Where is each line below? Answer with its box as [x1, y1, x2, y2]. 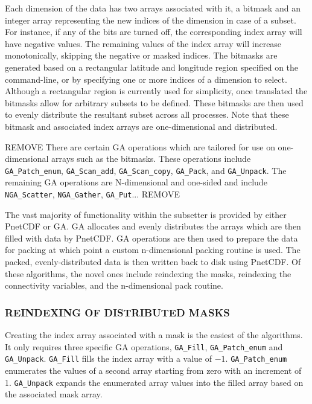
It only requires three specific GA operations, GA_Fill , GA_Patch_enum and [5, 340, 283, 353]
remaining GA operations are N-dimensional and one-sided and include [5, 176, 267, 188]
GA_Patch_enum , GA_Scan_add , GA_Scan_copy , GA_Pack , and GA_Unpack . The [5, 164, 287, 176]
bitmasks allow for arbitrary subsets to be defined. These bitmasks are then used [5, 96, 304, 109]
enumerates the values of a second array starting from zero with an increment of [5, 364, 302, 376]
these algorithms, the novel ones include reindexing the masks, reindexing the [5, 267, 291, 280]
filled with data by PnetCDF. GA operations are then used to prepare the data [5, 231, 298, 244]
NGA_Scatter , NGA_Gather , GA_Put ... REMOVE [5, 187, 180, 200]
